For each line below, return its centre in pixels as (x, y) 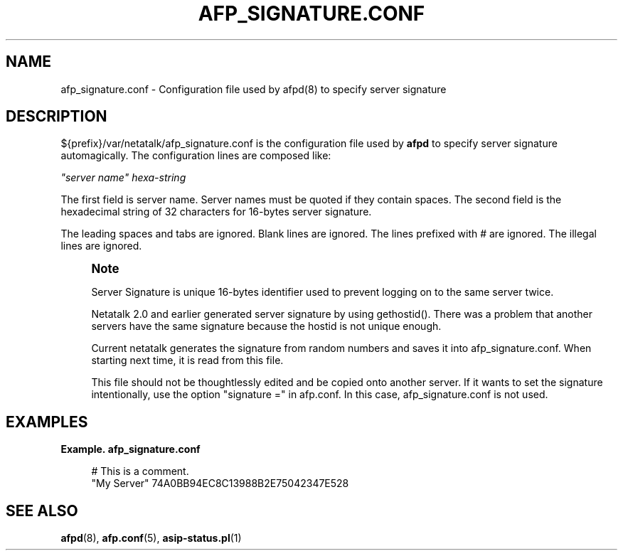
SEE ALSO (42, 510)
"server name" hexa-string (123, 178)
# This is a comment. (140, 471)
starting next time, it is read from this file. (187, 360)
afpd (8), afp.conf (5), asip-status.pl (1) (151, 538)
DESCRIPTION (57, 117)
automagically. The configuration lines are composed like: (196, 156)
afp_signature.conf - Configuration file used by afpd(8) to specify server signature (254, 89)
